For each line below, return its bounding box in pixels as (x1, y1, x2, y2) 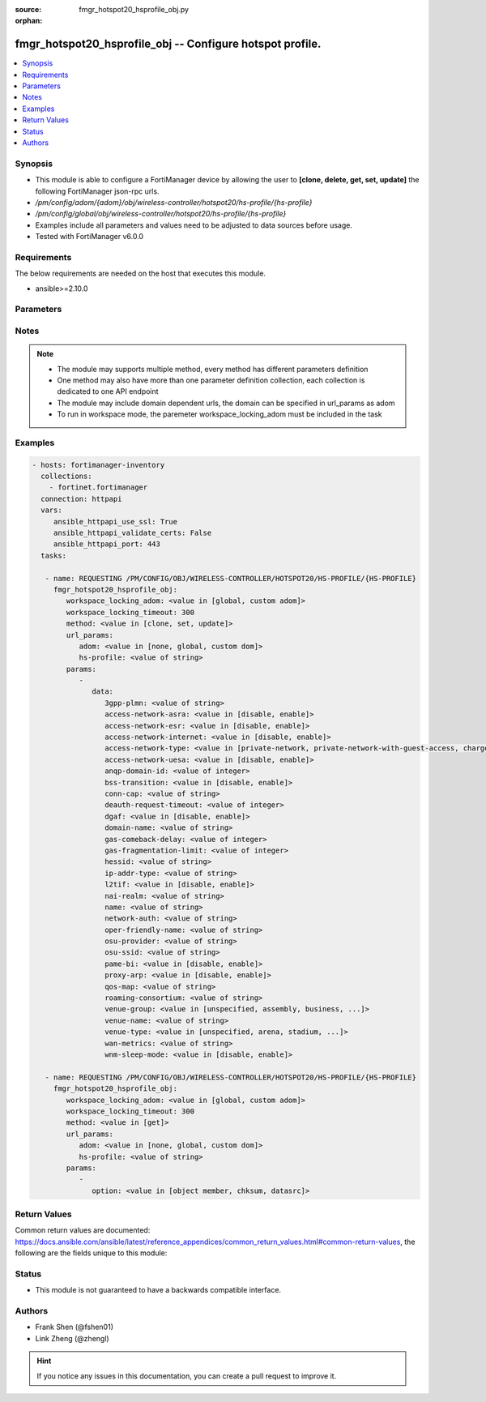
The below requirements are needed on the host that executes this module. (15, 268, 266, 279)
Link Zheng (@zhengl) (35, 1333, 109, 1343)
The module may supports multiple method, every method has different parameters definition (57, 364, 369, 374)
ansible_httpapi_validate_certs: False (53, 528, 212, 538)
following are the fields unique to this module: (15, 1248, 168, 1258)
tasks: (40, 551, 67, 560)
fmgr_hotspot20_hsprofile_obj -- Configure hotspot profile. (15, 37, 322, 51)
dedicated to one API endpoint (57, 387, 159, 396)
